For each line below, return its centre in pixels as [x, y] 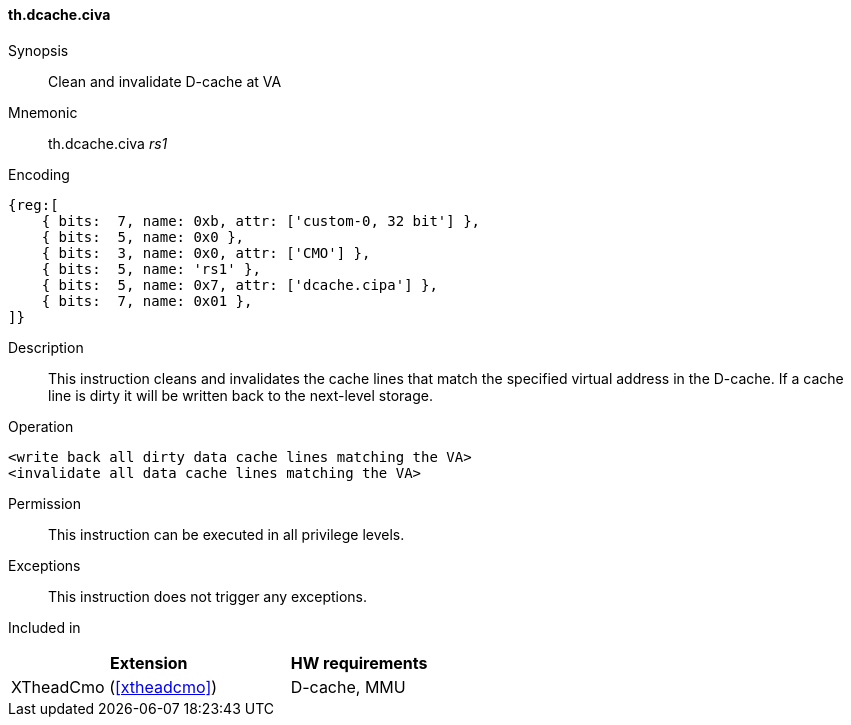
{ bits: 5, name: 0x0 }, [143, 236]
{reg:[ [33, 204]
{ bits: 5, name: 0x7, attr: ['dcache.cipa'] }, [239, 284]
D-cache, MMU [348, 686]
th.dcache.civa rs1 [108, 143]
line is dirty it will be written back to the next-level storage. [240, 395]
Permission [45, 503]
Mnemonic [43, 112]
